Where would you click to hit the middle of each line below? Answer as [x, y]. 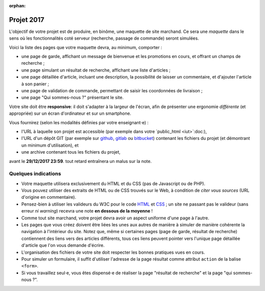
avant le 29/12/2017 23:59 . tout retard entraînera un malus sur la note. [80, 161]
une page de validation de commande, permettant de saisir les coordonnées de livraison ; [112, 91]
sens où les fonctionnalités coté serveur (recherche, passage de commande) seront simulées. [104, 38]
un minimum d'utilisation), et [50, 145]
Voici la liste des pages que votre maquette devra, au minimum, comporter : [86, 47]
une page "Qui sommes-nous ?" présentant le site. [72, 98]
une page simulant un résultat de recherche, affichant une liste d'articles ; [96, 70]
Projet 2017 [27, 20]
